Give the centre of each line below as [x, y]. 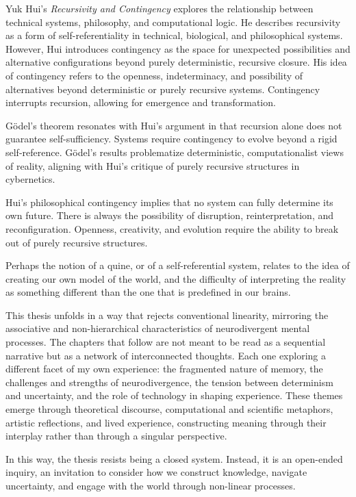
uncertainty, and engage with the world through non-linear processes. [151, 485]
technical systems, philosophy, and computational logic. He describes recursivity [173, 22]
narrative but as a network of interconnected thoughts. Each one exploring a [166, 355]
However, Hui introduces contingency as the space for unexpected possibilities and [178, 48]
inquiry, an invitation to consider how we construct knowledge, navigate [156, 472]
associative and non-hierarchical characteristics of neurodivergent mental [158, 328]
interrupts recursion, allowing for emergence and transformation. [141, 102]
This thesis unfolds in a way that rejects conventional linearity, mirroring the [167, 315]
